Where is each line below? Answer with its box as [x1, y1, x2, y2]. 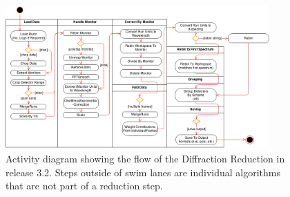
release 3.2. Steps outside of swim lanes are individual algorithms [6, 165, 281, 179]
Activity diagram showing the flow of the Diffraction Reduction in [6, 151, 285, 165]
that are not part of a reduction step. [6, 178, 163, 193]
